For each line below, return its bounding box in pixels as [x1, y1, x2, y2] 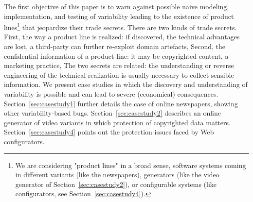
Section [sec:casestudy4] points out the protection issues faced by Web [4, 127, 214, 137]
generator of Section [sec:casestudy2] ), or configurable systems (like [15, 179, 217, 189]
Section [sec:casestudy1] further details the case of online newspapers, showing [4, 98, 238, 108]
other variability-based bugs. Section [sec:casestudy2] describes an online [4, 108, 221, 118]
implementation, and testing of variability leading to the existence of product [4, 11, 234, 21]
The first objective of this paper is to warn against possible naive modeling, [4, 1, 229, 11]
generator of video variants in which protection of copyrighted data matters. [4, 117, 231, 127]
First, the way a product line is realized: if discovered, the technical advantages [4, 32, 240, 42]
